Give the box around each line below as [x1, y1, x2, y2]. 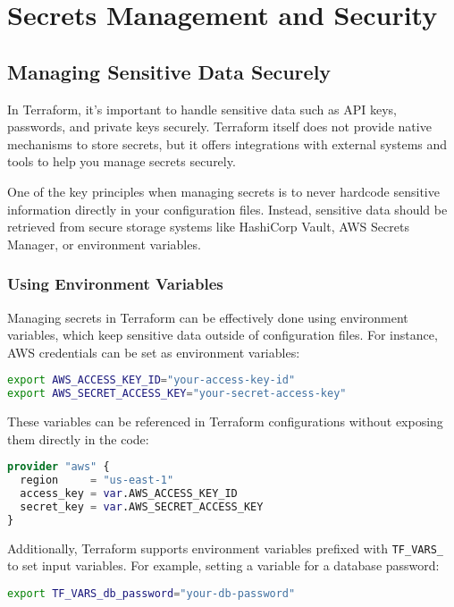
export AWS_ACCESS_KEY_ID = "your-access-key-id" [7, 374, 296, 387]
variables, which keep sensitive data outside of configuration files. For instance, [7, 325, 438, 344]
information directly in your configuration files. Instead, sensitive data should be [7, 199, 448, 218]
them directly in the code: [7, 429, 149, 448]
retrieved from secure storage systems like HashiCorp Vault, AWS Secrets [7, 217, 409, 236]
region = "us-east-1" [20, 474, 174, 487]
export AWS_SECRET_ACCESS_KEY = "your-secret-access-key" [7, 387, 347, 400]
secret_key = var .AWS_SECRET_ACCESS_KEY [20, 500, 264, 513]
